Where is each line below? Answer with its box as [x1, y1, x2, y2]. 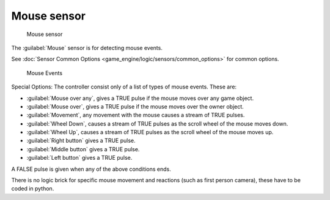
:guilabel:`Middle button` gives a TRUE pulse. [26, 145, 140, 152]
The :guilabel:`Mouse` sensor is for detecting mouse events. [11, 44, 163, 51]
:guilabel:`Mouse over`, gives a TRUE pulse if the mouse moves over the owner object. [26, 102, 244, 110]
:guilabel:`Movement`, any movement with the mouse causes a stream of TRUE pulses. [26, 112, 245, 119]
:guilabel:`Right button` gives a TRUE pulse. [26, 137, 136, 145]
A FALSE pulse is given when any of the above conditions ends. [11, 165, 171, 173]
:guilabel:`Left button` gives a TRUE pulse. [26, 154, 133, 162]
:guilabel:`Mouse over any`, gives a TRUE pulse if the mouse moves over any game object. [26, 95, 254, 102]
